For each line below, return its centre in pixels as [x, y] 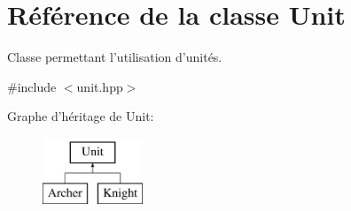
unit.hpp [100, 86]
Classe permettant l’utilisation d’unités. [115, 57]
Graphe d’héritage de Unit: [81, 116]
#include [32, 86]
